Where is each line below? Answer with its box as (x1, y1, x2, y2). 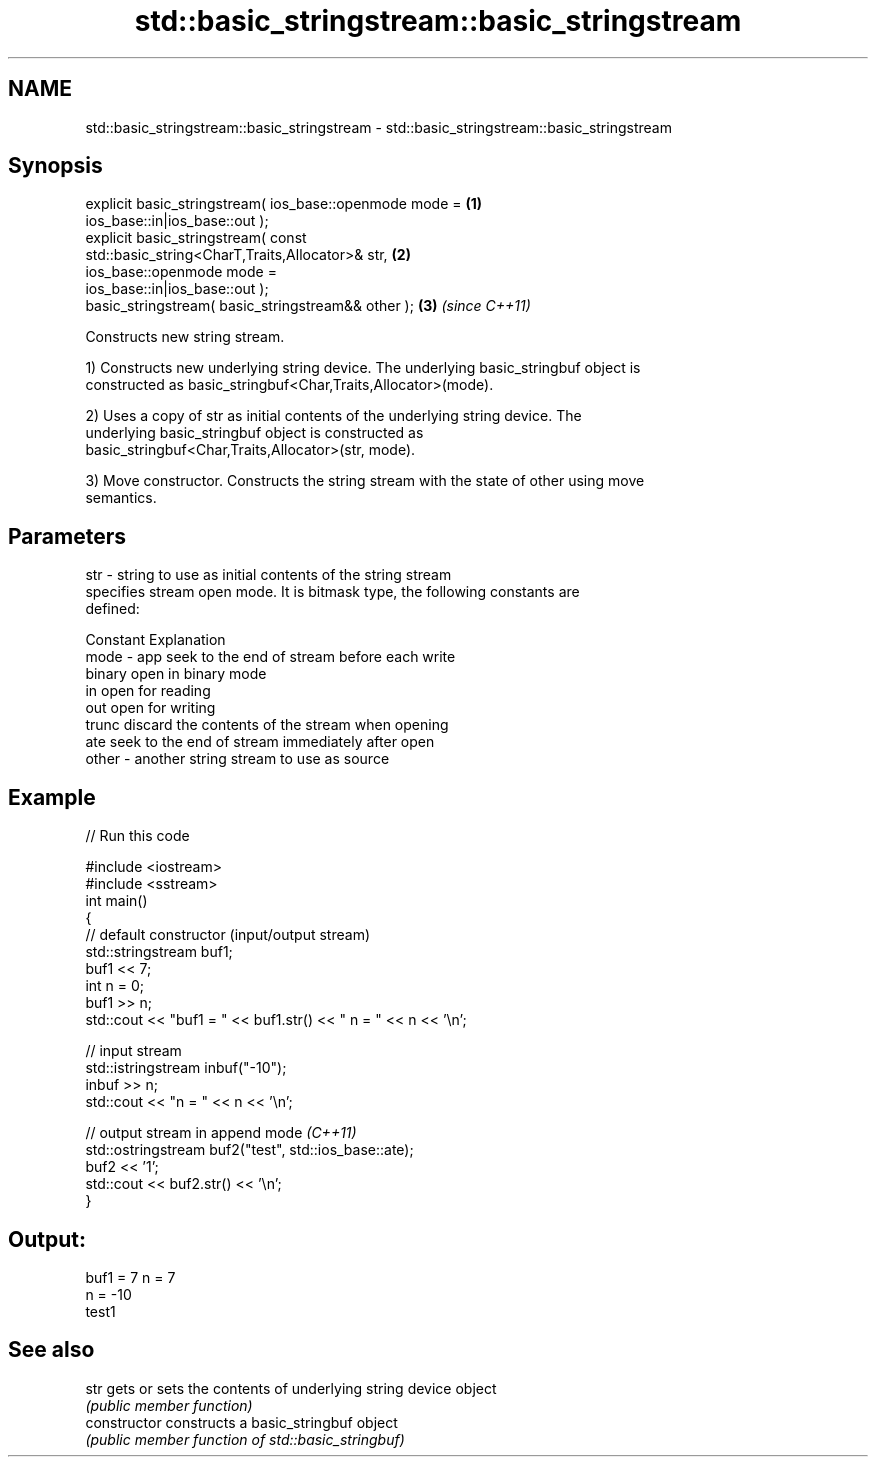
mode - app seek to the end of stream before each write (85, 648, 456, 666)
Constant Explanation (85, 631, 226, 649)
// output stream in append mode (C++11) (85, 1124, 357, 1142)
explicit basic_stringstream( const (85, 229, 307, 247)
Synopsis (8, 153, 103, 179)
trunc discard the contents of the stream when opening (85, 716, 449, 734)
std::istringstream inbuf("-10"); (85, 1059, 287, 1077)
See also (8, 1337, 95, 1363)
